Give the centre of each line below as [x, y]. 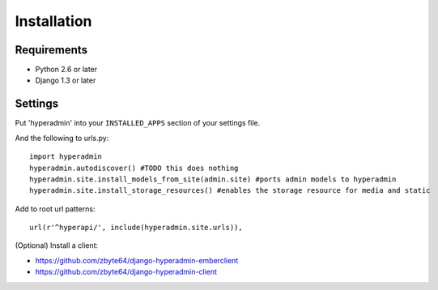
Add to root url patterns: [55, 209]
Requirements [51, 50]
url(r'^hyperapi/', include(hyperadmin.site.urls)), [136, 228]
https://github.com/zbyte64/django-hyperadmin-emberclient [137, 260]
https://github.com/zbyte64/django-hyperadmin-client [126, 272]
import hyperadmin [66, 157]
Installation [53, 21]
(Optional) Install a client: [57, 245]
